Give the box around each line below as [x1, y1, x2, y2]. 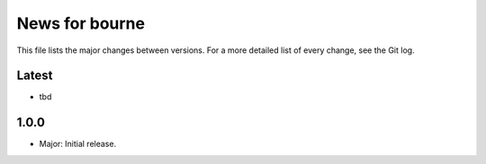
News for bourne [16, 13, 146, 33]
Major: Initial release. [39, 139, 117, 150]
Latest [16, 68, 53, 83]
